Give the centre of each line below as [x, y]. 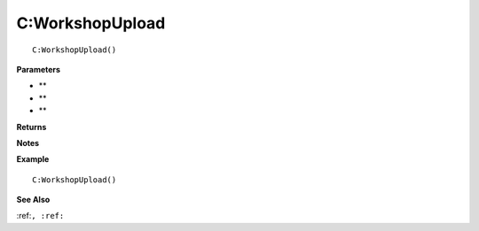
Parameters [39, 69]
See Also [33, 200]
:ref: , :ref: [40, 216]
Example [33, 159]
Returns [31, 127]
